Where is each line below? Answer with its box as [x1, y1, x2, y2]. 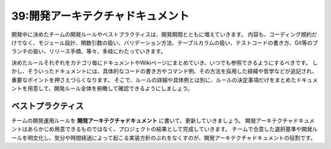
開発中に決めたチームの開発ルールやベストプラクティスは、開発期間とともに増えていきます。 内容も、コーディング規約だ [11, 31, 318, 38]
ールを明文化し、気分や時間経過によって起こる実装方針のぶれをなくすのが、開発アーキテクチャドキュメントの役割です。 [11, 134, 316, 141]
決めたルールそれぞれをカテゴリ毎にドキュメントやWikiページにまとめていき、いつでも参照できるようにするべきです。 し [11, 59, 318, 66]
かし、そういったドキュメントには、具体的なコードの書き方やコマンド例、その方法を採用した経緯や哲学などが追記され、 [11, 67, 318, 75]
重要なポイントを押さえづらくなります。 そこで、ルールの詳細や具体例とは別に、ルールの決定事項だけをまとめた [11, 76, 297, 83]
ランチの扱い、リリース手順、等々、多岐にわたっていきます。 [11, 48, 167, 55]
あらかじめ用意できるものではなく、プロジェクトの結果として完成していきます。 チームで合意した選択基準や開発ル [27, 126, 318, 133]
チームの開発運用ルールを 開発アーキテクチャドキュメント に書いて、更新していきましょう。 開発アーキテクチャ [11, 117, 294, 124]
